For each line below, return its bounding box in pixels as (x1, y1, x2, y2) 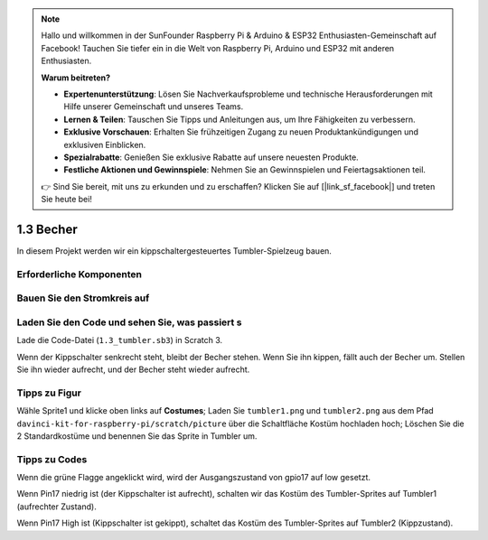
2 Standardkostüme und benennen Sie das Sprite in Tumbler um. (16, 430, 258, 442)
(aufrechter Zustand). (16, 501, 97, 512)
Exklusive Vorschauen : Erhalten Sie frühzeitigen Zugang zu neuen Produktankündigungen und (63, 126, 419, 137)
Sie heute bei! (41, 194, 92, 205)
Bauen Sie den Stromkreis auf (16, 292, 150, 304)
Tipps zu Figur (16, 386, 81, 399)
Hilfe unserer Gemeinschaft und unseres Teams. (63, 101, 244, 112)
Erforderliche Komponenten (16, 267, 142, 280)
